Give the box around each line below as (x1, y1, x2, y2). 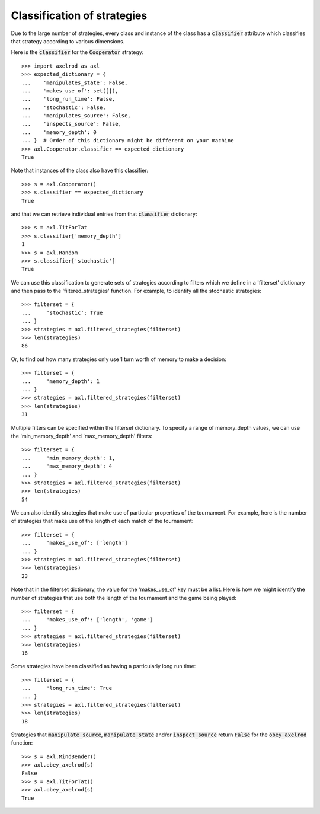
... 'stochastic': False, (21, 104, 106, 111)
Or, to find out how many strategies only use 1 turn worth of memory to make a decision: (11, 356, 226, 363)
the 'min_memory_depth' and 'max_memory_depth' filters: (11, 432, 152, 439)
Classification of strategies (11, 9, 148, 22)
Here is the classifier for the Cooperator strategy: (11, 49, 144, 56)
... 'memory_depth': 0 (21, 129, 97, 136)
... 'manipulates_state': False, (21, 79, 128, 86)
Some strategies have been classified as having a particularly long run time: (11, 663, 196, 670)
